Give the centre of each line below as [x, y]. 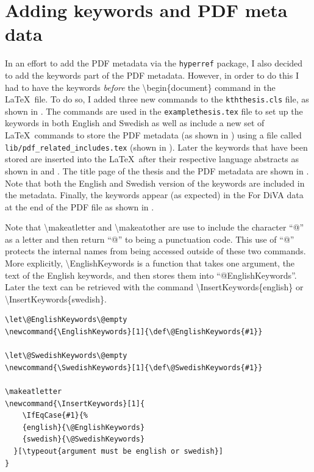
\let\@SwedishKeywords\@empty [66, 356]
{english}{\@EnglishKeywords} [84, 427]
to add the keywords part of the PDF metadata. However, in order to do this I [152, 75]
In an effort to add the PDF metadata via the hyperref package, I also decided [154, 63]
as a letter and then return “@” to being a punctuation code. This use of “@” [150, 239]
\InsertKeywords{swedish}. [56, 299]
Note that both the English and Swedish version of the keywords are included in [155, 183]
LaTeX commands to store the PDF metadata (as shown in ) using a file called [153, 135]
